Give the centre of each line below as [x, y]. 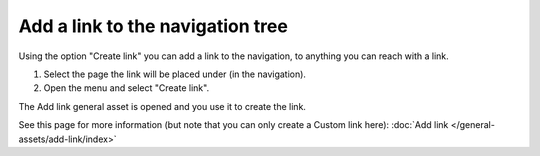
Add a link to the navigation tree [153, 26]
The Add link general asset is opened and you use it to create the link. [162, 106]
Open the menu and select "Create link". [126, 88]
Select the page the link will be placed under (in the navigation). [175, 74]
